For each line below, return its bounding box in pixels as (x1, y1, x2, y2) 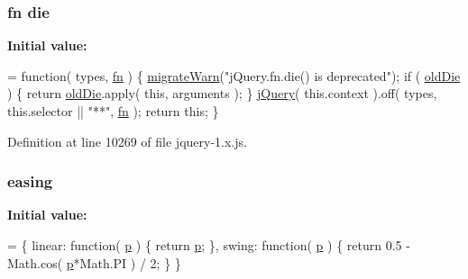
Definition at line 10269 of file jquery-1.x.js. (7, 131, 247, 150)
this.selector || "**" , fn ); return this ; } (7, 102, 219, 120)
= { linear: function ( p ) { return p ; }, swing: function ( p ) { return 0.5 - (7, 236, 410, 254)
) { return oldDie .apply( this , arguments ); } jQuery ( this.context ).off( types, (7, 84, 437, 103)
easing (7, 170, 53, 193)
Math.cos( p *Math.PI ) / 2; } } (7, 253, 181, 272)
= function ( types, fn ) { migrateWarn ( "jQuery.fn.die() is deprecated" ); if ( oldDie (7, 66, 461, 85)
